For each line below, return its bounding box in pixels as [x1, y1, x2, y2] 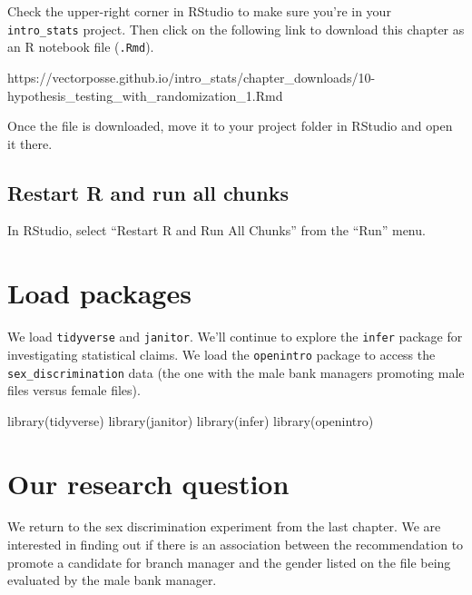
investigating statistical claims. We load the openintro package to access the [7, 344, 436, 363]
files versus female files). [7, 381, 141, 400]
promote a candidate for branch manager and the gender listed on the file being [7, 552, 451, 571]
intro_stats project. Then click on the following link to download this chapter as [7, 19, 465, 38]
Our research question [7, 464, 290, 501]
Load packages [7, 274, 192, 312]
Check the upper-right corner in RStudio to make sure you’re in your [7, 2, 391, 20]
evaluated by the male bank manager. [7, 570, 217, 590]
